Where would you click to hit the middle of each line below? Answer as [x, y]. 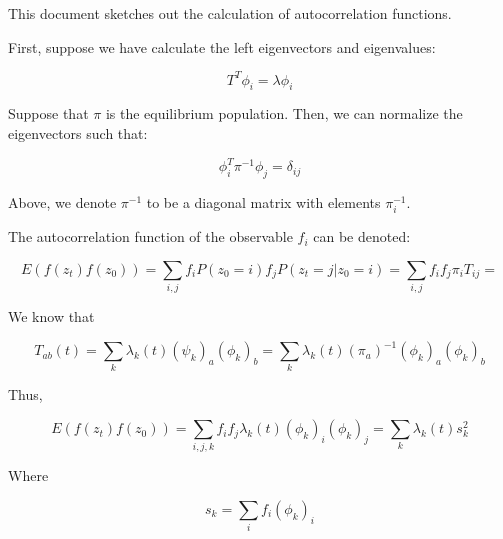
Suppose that [48, 113]
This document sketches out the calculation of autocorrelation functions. [230, 13]
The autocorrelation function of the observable [150, 236]
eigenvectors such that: [78, 133]
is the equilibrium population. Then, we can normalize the [284, 113]
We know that [51, 316]
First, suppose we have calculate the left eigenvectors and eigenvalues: [222, 46]
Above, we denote [62, 201]
